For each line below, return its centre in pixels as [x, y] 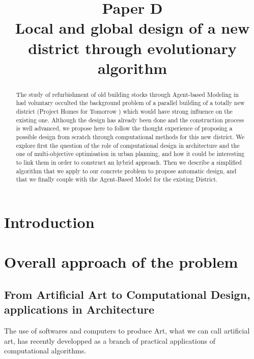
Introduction [49, 222]
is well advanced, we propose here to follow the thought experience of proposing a [124, 128]
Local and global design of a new [132, 28]
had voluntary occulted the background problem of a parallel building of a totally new [130, 103]
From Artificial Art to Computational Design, [127, 294]
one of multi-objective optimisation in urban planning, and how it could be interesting [130, 154]
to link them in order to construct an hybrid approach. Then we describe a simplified [129, 162]
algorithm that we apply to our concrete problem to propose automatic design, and [126, 171]
